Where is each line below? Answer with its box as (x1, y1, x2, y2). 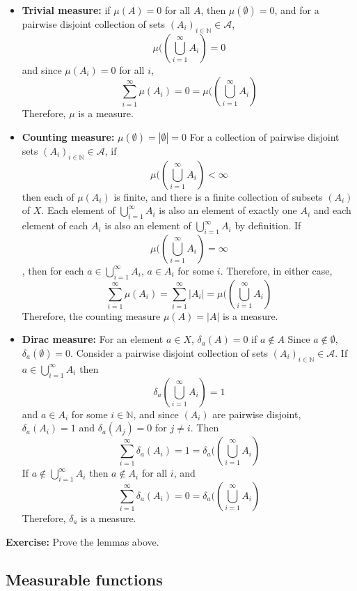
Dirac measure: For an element (22, 332, 164, 346)
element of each (22, 218, 88, 233)
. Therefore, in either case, (220, 263, 333, 277)
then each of (22, 189, 74, 204)
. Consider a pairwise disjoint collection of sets (70, 345, 269, 360)
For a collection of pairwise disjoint (189, 129, 340, 144)
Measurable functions (6, 568, 163, 590)
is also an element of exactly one (159, 203, 297, 217)
